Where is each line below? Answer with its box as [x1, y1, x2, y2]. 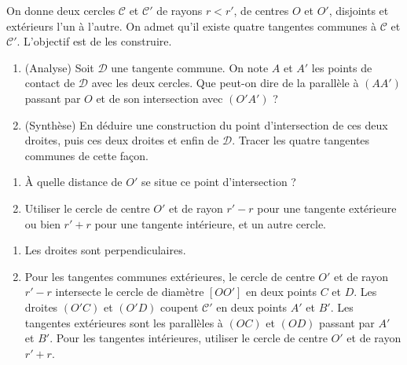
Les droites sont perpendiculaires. [24, 242, 186, 258]
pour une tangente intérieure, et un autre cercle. [94, 215, 326, 232]
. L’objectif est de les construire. [16, 33, 172, 49]
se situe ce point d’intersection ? [141, 173, 296, 190]
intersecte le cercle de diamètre [55, 283, 204, 300]
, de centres [233, 2, 289, 18]
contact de [24, 75, 75, 91]
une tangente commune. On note [111, 59, 269, 75]
